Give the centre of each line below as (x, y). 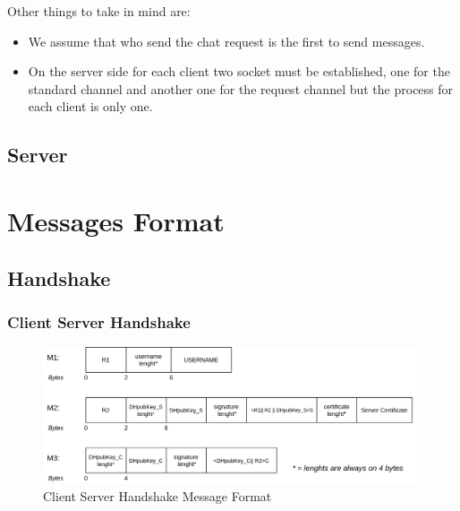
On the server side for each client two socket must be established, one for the (239, 71)
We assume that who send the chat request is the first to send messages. (226, 41)
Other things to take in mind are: (99, 11)
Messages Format (116, 220)
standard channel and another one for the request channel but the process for (241, 88)
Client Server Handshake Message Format (158, 495)
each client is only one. (90, 106)
